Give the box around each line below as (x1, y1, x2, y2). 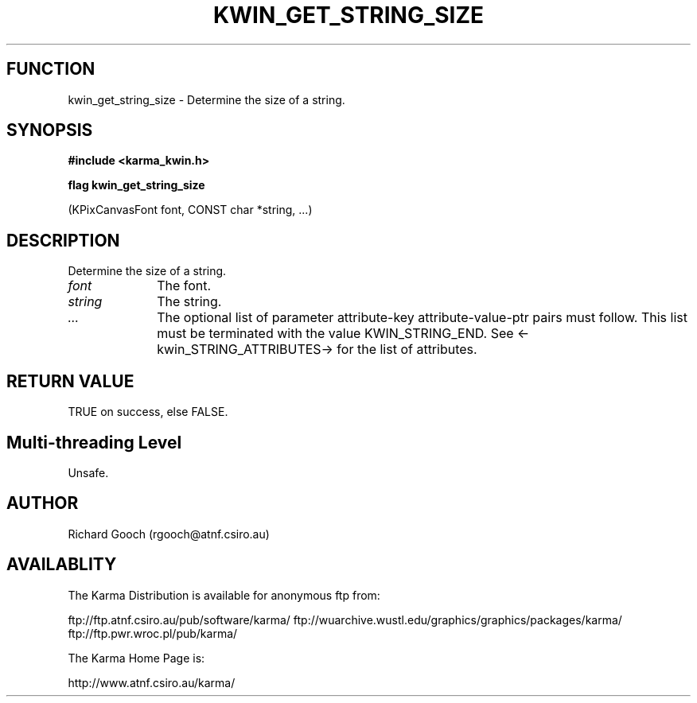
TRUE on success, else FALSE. (68, 405, 228, 419)
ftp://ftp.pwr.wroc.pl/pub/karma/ (68, 626, 238, 640)
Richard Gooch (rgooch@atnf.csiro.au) (68, 526, 270, 541)
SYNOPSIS (6, 120, 93, 141)
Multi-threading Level (6, 432, 182, 452)
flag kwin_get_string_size (68, 178, 205, 192)
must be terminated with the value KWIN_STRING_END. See (157, 325, 514, 342)
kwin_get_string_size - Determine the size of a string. (68, 92, 345, 107)
